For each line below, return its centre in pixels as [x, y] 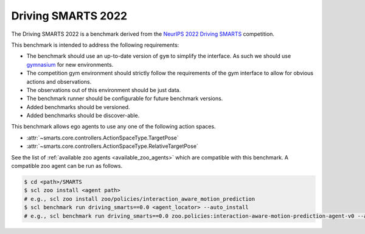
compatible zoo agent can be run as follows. [67, 166]
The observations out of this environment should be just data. [104, 90]
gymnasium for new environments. [70, 64]
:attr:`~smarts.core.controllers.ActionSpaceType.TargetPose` [103, 138]
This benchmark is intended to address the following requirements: [95, 45]
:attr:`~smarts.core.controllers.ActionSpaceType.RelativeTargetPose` [113, 146]
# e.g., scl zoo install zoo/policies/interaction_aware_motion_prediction [140, 199]
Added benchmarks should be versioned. [78, 107]
